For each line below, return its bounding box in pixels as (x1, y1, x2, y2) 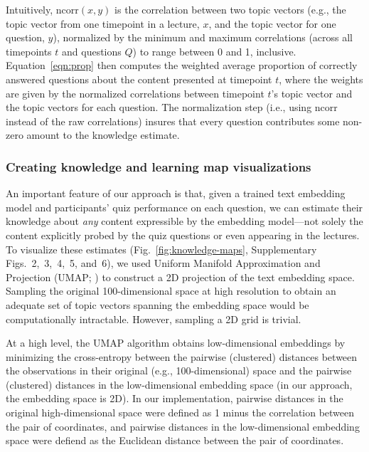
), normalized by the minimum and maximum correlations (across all (53, 30, 353, 45)
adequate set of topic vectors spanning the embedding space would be (6, 297, 309, 312)
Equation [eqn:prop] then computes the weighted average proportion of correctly (6, 58, 358, 73)
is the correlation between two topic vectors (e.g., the (114, 2, 346, 16)
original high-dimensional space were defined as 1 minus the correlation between (6, 405, 355, 420)
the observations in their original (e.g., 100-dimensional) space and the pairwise (6, 363, 352, 378)
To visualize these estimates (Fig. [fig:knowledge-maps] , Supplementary (6, 241, 317, 256)
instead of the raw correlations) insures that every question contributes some (6, 113, 340, 128)
